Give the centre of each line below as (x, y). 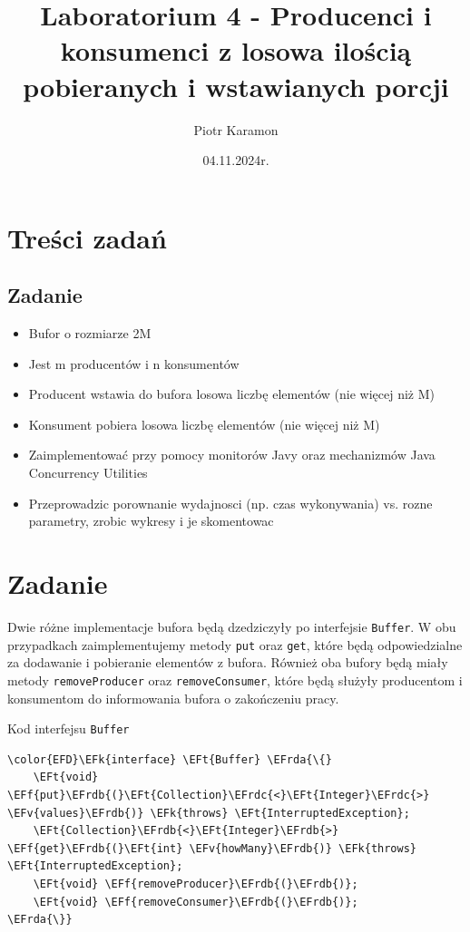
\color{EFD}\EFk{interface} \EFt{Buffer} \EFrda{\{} (170, 759)
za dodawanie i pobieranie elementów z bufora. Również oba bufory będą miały (228, 662)
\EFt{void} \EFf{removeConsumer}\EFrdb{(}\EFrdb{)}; (196, 902)
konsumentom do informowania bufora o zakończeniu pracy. (173, 698)
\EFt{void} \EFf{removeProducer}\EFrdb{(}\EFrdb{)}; (196, 883)
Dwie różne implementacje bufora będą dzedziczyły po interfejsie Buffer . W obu (232, 626)
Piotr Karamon (236, 129)
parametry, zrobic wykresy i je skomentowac (151, 521)
